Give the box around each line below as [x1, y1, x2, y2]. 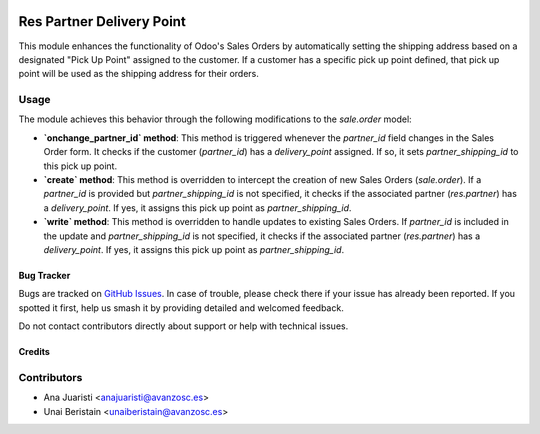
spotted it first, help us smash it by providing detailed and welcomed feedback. [18, 301, 344, 314]
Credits [18, 346, 50, 358]
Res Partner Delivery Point [18, 13, 187, 30]
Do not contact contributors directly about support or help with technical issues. [18, 320, 349, 332]
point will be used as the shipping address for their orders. [18, 68, 260, 80]
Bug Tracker [18, 269, 71, 281]
